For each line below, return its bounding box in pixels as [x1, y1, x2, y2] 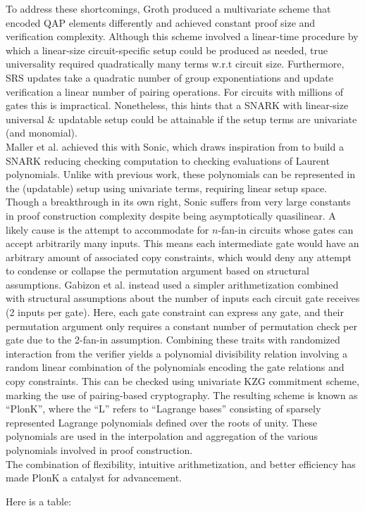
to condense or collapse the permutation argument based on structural [6, 263, 310, 278]
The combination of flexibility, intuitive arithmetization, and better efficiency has [6, 456, 356, 471]
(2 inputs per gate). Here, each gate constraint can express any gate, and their [6, 305, 344, 320]
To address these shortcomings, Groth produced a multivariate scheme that [6, 1, 331, 15]
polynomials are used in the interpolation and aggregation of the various [6, 429, 318, 443]
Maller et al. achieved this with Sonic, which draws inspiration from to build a [6, 139, 344, 153]
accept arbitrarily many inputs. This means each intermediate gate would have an [6, 236, 359, 251]
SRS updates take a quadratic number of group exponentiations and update [6, 70, 333, 84]
